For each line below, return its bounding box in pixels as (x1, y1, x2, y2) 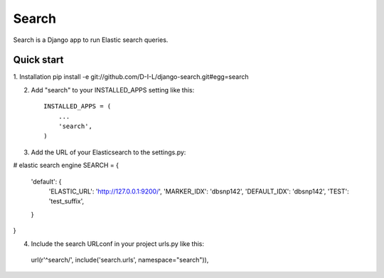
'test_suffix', (48, 197, 85, 205)
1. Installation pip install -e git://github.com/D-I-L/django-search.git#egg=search (13, 73, 249, 81)
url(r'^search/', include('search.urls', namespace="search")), (31, 255, 209, 264)
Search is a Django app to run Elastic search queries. (13, 36, 169, 44)
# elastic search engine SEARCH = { (13, 161, 119, 170)
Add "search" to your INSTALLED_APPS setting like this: (31, 85, 195, 94)
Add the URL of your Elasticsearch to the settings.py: (31, 148, 186, 156)
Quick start (13, 54, 64, 66)
